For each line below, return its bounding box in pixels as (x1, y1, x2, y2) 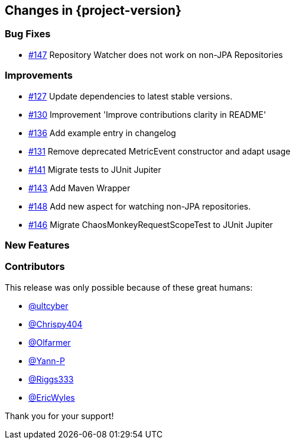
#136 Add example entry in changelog (28, 127, 176, 138)
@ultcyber (28, 300, 69, 311)
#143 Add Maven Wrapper (28, 182, 131, 193)
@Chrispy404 (28, 318, 83, 329)
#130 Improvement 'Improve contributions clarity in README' (28, 109, 266, 120)
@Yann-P (28, 355, 65, 366)
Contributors (5, 260, 65, 273)
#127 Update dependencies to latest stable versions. (28, 91, 232, 101)
